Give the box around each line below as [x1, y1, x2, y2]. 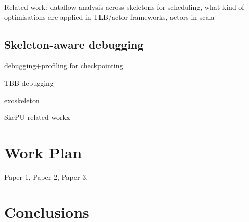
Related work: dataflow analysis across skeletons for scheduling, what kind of [4, 2, 244, 12]
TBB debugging [4, 77, 54, 88]
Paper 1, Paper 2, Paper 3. [4, 171, 88, 182]
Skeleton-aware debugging [4, 36, 144, 52]
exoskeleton [4, 94, 40, 105]
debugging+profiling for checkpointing [4, 60, 123, 71]
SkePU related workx [4, 112, 70, 122]
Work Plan [4, 141, 82, 162]
